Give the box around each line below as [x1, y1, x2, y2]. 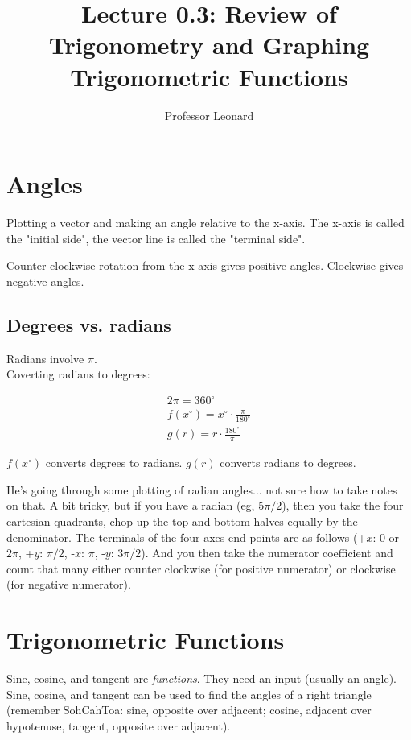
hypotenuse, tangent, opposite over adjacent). [6, 717, 231, 734]
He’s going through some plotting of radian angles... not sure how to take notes [6, 481, 397, 498]
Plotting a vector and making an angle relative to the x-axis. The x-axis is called [6, 214, 405, 231]
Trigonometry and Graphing [48, 28, 370, 61]
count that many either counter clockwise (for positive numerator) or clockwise [6, 560, 396, 577]
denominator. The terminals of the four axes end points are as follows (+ [6, 528, 367, 545]
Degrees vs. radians [6, 312, 171, 337]
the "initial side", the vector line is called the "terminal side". [6, 229, 306, 246]
